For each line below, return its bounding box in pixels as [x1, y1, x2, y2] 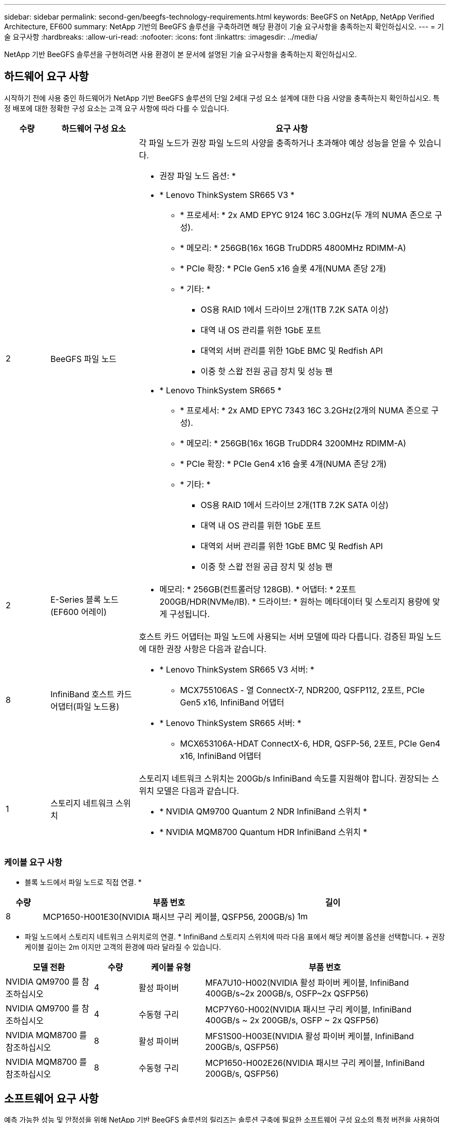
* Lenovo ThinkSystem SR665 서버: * [159, 717, 302, 728]
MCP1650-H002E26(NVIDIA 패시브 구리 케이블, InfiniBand [205, 1057, 425, 1068]
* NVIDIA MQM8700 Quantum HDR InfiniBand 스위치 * [159, 826, 367, 837]
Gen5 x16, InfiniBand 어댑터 [180, 697, 285, 708]
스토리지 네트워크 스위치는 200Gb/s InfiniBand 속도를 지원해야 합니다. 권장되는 [139, 773, 429, 784]
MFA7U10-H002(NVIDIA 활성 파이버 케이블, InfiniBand [205, 977, 409, 988]
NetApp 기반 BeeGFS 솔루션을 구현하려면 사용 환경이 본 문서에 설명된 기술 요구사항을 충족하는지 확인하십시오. [4, 50, 357, 59]
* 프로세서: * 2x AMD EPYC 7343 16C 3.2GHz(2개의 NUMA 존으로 [180, 405, 429, 415]
